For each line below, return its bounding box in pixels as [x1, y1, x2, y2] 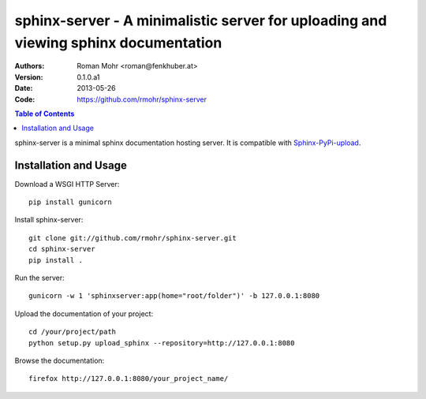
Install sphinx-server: [14, 215, 84, 225]
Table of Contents [14, 109, 75, 118]
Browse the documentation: [14, 356, 105, 365]
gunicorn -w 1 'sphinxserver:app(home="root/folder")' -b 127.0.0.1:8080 [28, 292, 320, 300]
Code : [14, 95, 35, 104]
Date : [14, 84, 33, 93]
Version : [14, 72, 43, 82]
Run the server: [14, 273, 65, 282]
